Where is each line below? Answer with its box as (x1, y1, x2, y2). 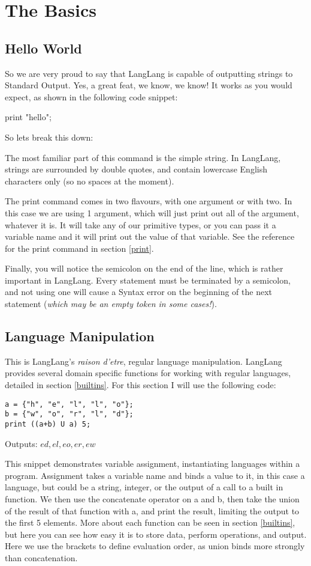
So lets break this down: (5, 130, 93, 143)
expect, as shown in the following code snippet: (5, 90, 178, 103)
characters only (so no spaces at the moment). (5, 174, 174, 187)
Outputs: (5, 437, 38, 449)
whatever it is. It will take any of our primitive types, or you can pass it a (5, 218, 276, 231)
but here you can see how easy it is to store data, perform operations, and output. (5, 528, 307, 540)
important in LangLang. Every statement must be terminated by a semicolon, (5, 273, 291, 286)
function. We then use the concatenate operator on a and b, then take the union (5, 493, 300, 505)
